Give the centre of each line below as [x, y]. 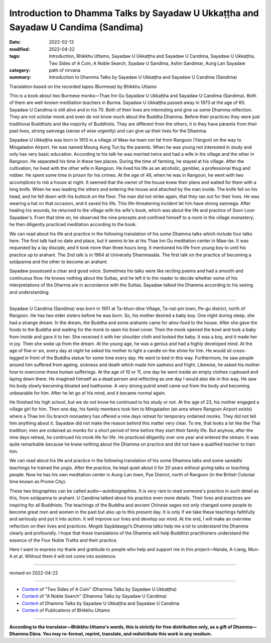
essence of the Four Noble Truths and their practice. [63, 540]
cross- [239, 351]
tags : [15, 56]
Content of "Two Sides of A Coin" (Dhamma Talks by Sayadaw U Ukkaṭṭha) [99, 589]
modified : [20, 49]
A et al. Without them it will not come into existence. [63, 556]
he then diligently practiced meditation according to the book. [73, 225]
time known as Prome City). [38, 482]
